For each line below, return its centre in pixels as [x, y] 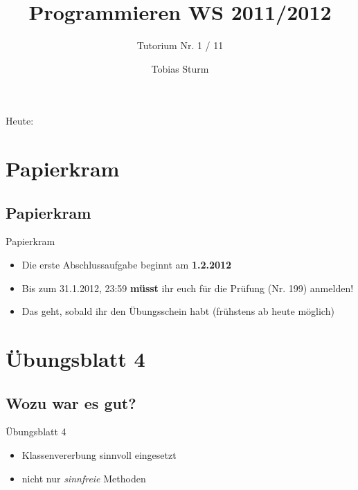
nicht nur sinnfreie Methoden [84, 478]
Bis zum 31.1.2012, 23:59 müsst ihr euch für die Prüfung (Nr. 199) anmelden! [188, 288]
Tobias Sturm [180, 68]
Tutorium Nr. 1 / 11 [180, 45]
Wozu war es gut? [71, 402]
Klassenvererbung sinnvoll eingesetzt [99, 455]
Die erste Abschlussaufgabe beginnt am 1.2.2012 [127, 265]
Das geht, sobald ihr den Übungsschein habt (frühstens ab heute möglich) [178, 311]
